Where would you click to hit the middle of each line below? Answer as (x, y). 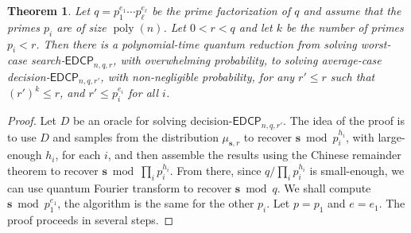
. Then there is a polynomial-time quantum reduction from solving (196, 43)
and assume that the (352, 10)
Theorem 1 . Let (49, 10)
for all (143, 93)
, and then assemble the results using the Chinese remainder (254, 155)
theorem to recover (53, 170)
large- (392, 136)
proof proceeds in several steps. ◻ (91, 220)
